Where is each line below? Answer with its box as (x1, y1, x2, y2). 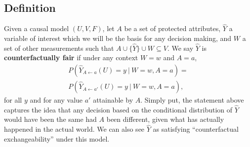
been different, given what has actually (106, 114, 224, 124)
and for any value (30, 95, 83, 105)
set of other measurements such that (4, 42, 114, 53)
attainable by (93, 95, 133, 105)
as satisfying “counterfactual (153, 124, 239, 134)
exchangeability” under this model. (4, 133, 110, 144)
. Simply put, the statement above (140, 95, 244, 105)
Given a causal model (4, 23, 69, 34)
